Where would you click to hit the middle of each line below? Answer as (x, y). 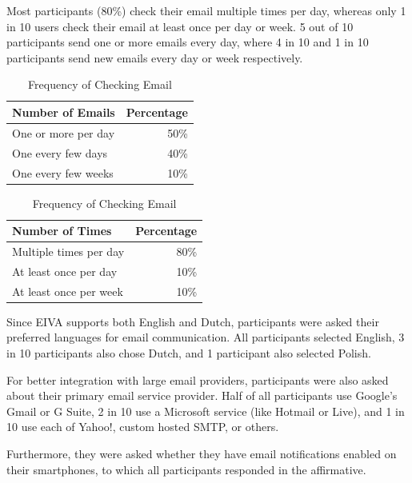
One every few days (60, 152)
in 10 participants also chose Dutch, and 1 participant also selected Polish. (189, 353)
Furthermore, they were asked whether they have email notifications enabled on (202, 453)
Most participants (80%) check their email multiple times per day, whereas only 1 (206, 10)
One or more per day (64, 132)
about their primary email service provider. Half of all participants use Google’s (202, 395)
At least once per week (68, 291)
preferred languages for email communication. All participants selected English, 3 (206, 337)
